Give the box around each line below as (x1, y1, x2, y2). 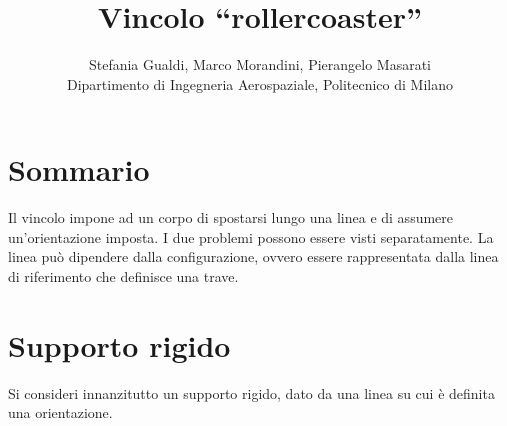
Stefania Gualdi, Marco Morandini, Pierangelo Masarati (88, 54, 432, 75)
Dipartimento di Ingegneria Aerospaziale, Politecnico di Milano (67, 73, 453, 94)
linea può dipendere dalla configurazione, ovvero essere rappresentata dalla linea (8, 246, 499, 267)
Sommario (8, 149, 150, 190)
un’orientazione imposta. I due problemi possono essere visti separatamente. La (8, 226, 494, 247)
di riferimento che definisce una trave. (8, 266, 239, 287)
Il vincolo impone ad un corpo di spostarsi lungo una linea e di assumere (8, 207, 454, 228)
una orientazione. (8, 402, 113, 423)
